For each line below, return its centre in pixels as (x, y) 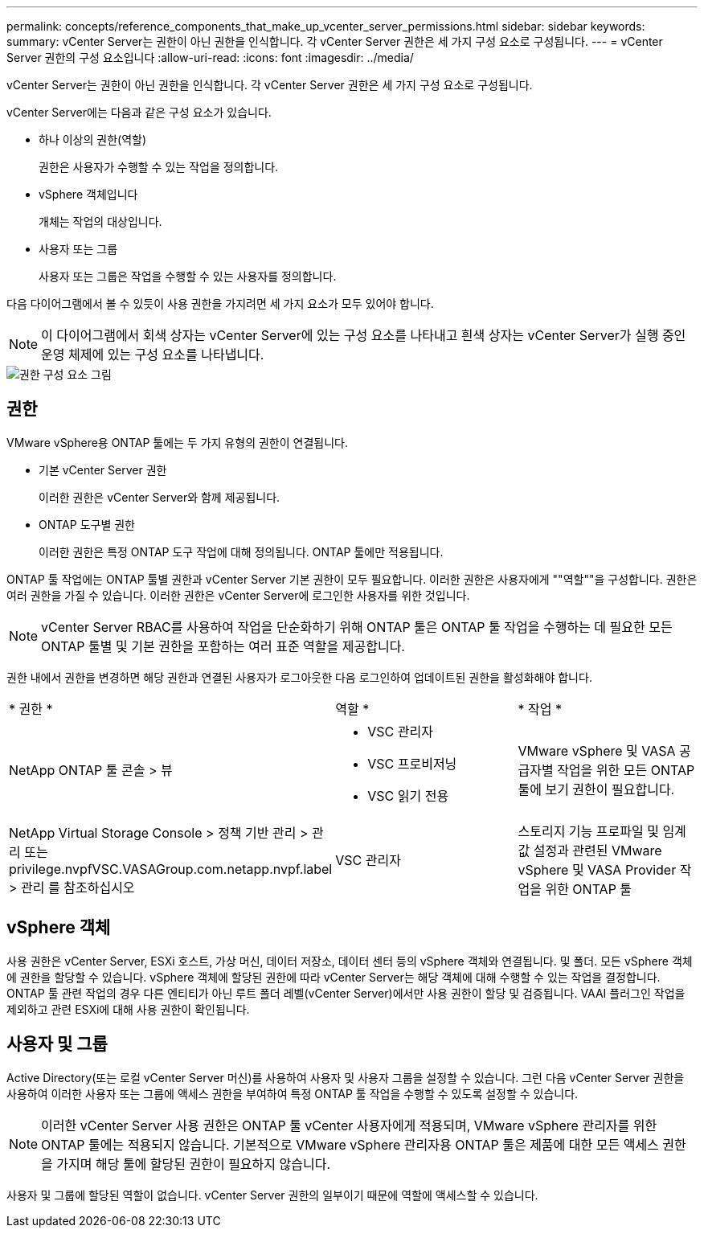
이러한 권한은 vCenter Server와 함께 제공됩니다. (160, 497)
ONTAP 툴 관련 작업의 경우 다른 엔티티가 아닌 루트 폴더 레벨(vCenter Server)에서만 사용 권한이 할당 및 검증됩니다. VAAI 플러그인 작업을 (346, 993)
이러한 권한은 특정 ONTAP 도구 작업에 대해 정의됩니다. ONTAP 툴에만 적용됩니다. (241, 551)
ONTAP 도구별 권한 (87, 524)
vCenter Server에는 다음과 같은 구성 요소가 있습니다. (139, 112)
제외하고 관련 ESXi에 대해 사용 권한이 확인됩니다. (128, 1009)
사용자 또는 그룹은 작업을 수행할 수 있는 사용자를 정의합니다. (188, 276)
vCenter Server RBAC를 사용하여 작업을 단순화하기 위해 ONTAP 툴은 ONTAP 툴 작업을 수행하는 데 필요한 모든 (357, 627)
